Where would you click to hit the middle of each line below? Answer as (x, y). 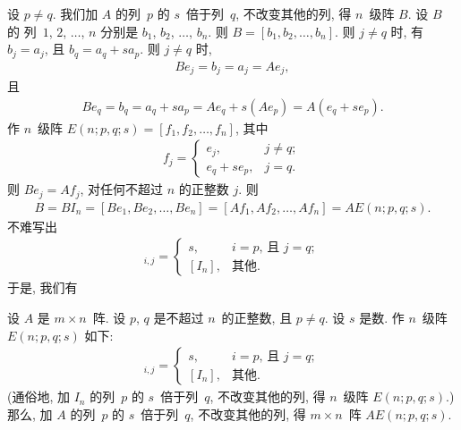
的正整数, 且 (257, 318)
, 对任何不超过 (122, 189)
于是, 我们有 (43, 287)
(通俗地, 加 (38, 396)
